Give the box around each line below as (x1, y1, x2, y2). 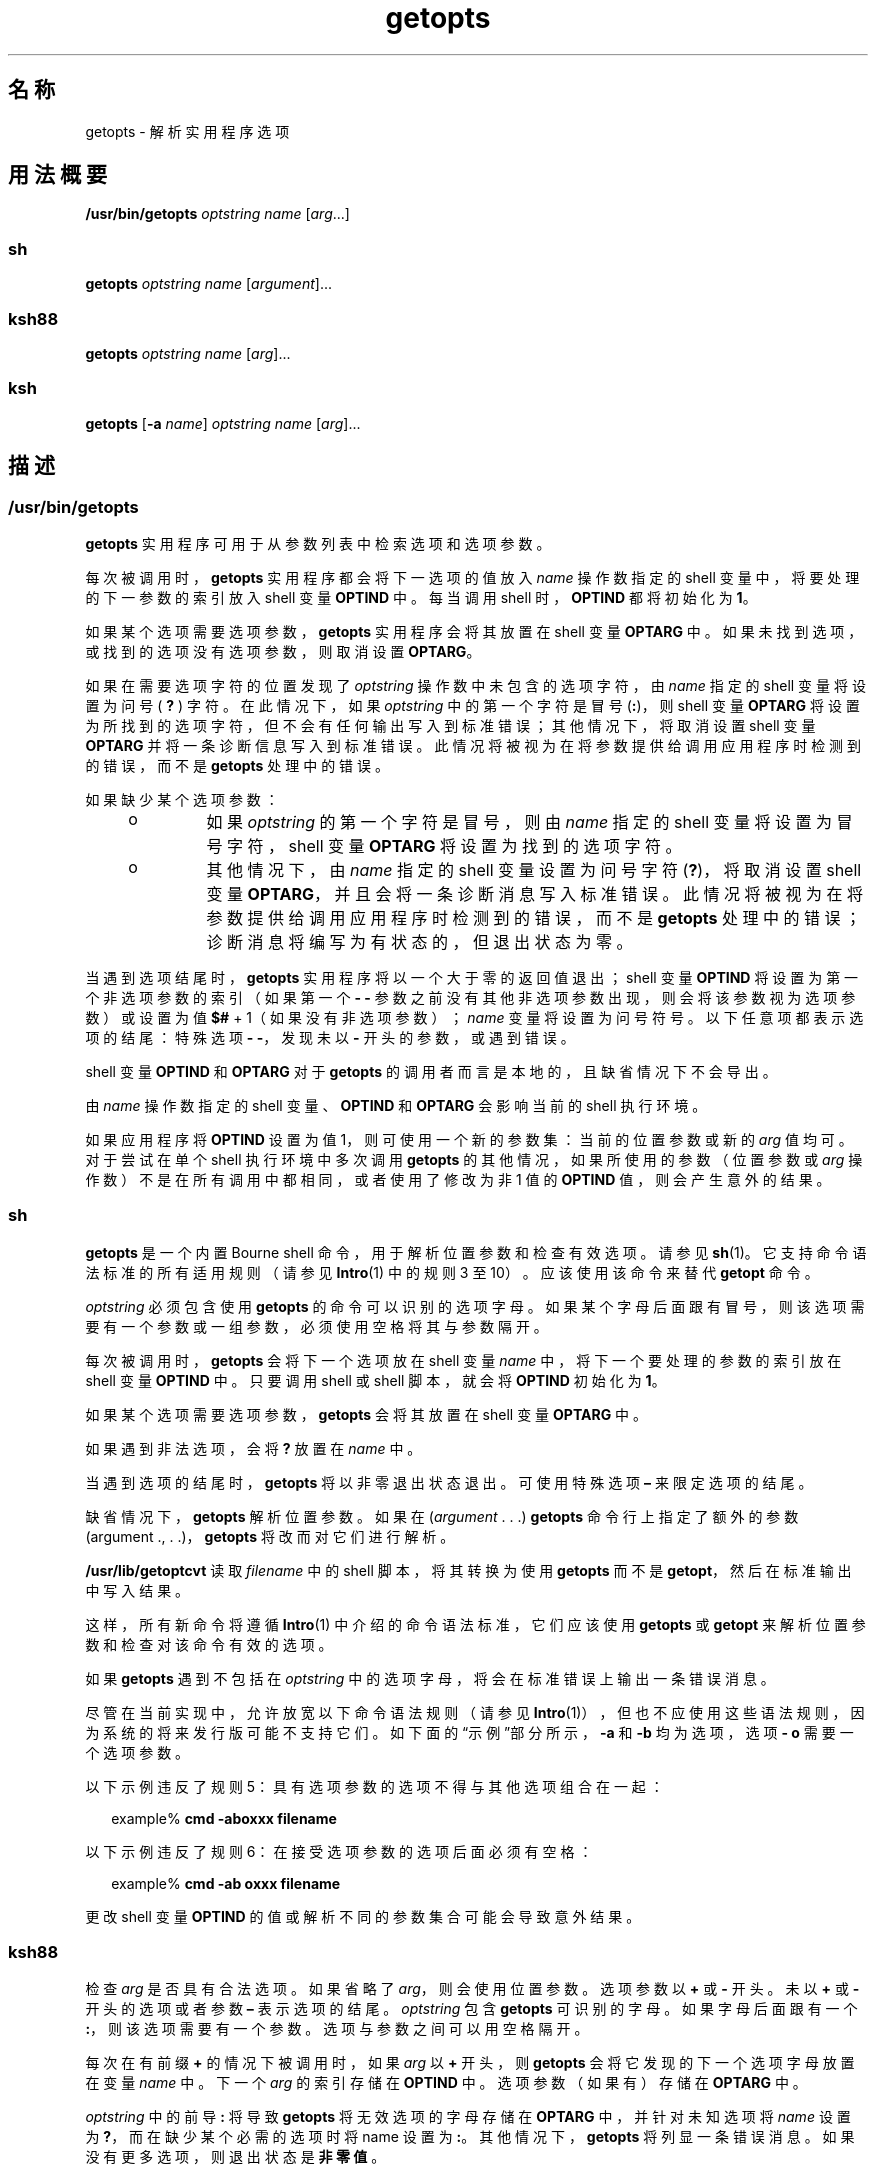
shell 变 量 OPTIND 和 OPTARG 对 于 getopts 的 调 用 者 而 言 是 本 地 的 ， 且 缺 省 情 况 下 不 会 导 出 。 (85, 1062, 777, 1080)
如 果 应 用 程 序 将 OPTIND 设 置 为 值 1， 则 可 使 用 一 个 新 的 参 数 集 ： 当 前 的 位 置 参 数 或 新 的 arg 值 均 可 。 (85, 1130, 853, 1148)
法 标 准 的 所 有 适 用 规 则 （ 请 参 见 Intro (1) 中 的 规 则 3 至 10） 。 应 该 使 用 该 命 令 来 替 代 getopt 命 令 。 (85, 1263, 819, 1281)
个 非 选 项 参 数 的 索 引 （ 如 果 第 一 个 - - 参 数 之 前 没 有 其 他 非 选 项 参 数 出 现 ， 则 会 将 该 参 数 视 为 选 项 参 (85, 988, 856, 1006)
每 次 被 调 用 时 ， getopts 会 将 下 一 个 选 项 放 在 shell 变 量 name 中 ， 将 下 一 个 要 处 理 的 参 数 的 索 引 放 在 (85, 1351, 842, 1369)
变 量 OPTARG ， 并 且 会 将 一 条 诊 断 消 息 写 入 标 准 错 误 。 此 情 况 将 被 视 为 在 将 (206, 883, 863, 904)
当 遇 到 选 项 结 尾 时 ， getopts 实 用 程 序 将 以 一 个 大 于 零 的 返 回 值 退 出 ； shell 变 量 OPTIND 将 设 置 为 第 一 (85, 968, 859, 986)
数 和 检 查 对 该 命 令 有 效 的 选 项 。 (85, 1635, 333, 1653)
